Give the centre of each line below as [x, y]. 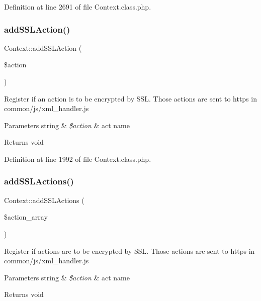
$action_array [26, 217]
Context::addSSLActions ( [44, 200]
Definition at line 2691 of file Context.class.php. [78, 7]
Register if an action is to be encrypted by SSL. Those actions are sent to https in [130, 98]
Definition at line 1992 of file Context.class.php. [78, 159]
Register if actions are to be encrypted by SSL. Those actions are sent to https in [129, 250]
